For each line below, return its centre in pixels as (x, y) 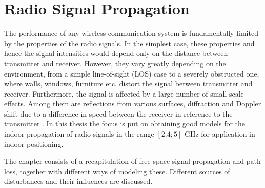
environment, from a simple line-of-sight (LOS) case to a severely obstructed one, (132, 73)
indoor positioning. (34, 144)
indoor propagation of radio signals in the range (79, 134)
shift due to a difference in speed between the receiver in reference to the (118, 113)
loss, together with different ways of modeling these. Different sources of (117, 171)
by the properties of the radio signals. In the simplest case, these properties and (129, 43)
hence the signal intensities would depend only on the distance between (116, 53)
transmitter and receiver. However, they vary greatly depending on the (115, 63)
